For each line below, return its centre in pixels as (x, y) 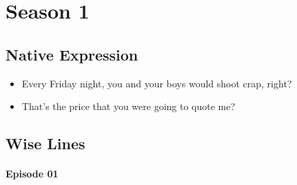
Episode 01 (32, 174)
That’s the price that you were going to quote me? (129, 106)
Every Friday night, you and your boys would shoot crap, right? (157, 83)
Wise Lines (45, 143)
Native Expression (72, 54)
